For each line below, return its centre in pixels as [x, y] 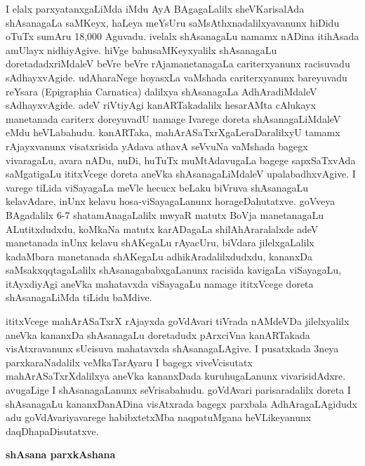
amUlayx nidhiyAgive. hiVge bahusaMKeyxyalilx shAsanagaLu [141, 49]
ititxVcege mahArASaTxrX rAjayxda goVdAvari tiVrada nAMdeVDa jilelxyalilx [178, 321]
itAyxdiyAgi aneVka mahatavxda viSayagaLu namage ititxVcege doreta [160, 283]
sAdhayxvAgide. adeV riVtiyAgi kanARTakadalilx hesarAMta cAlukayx [161, 105]
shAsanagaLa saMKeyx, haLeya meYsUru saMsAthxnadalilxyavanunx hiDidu [173, 22]
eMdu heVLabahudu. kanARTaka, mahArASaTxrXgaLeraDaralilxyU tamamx [173, 132]
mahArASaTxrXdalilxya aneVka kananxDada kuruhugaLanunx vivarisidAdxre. [176, 376]
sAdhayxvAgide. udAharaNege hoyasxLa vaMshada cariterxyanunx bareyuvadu [177, 77]
